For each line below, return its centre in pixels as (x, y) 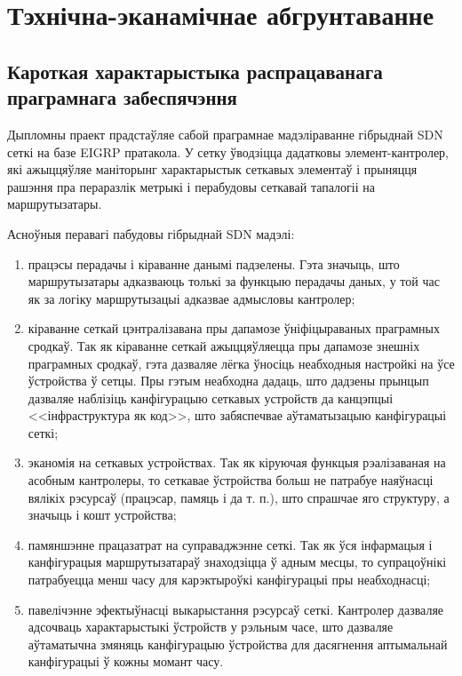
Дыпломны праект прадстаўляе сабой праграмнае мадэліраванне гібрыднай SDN (225, 134)
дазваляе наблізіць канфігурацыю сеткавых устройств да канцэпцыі (211, 398)
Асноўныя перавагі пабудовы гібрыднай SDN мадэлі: (151, 233)
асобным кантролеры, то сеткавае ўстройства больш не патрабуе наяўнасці (231, 480)
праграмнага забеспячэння (122, 97)
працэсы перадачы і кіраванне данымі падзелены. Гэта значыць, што (214, 263)
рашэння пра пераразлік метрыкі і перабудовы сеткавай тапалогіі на (191, 186)
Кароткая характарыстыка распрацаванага (195, 71)
